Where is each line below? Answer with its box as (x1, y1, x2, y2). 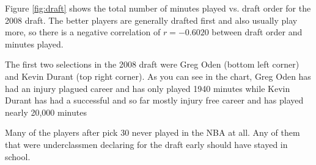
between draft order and (211, 26, 303, 38)
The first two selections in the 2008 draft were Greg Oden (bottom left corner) (5, 58, 299, 71)
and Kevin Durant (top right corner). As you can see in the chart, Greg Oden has (5, 69, 311, 82)
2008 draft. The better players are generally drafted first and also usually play (5, 13, 298, 26)
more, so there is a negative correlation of (5, 26, 161, 38)
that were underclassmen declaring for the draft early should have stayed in (5, 138, 288, 150)
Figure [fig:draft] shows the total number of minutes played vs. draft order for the (5, 2, 311, 14)
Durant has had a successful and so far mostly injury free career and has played (5, 94, 304, 107)
